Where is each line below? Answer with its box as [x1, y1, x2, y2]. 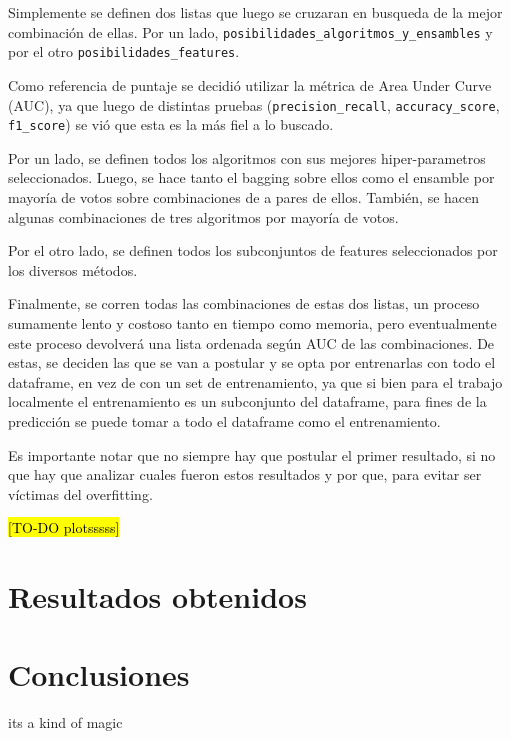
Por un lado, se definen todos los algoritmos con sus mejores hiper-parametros [8, 147, 486, 168]
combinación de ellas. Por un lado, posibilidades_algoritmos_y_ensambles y [8, 21, 493, 42]
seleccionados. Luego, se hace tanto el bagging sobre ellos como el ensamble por [8, 167, 495, 188]
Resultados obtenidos [8, 576, 307, 617]
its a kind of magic [8, 712, 123, 733]
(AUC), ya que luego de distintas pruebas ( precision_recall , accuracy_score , [8, 94, 500, 115]
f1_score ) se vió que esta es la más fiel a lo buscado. [8, 114, 334, 135]
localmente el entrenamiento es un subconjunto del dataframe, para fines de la [8, 391, 487, 412]
